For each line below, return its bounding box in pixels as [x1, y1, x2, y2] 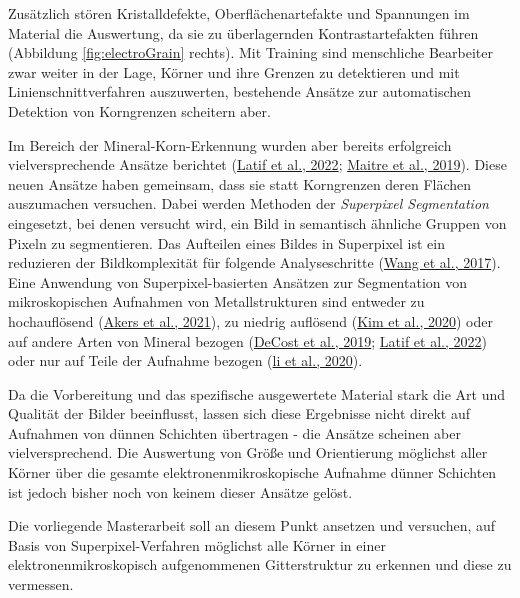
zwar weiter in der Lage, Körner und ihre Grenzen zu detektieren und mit [8, 61, 460, 82]
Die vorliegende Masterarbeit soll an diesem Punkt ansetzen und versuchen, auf [8, 515, 496, 536]
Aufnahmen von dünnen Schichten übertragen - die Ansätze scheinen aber [8, 422, 461, 443]
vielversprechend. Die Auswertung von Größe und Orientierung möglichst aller [8, 442, 488, 463]
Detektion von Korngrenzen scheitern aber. [8, 100, 271, 121]
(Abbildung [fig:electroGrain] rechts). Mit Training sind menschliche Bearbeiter [8, 42, 493, 63]
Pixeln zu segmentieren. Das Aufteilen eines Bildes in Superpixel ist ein [8, 232, 445, 253]
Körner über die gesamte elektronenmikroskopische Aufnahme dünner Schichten [8, 462, 497, 483]
